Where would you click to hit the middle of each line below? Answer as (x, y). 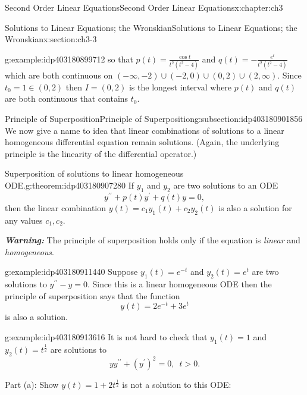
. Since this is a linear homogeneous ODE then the (180, 284)
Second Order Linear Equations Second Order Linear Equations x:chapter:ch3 (144, 7)
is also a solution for (255, 207)
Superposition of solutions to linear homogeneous (94, 173)
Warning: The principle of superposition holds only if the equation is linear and (153, 240)
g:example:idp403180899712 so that (69, 59)
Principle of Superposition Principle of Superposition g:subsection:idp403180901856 (154, 118)
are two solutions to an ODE (226, 185)
